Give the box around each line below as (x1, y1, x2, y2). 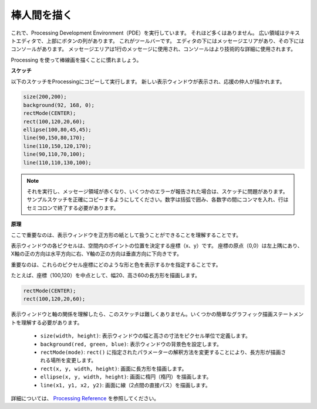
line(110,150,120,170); (23, 142, 92, 149)
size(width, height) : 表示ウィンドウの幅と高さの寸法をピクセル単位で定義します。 (40, 332, 251, 339)
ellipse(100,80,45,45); (23, 127, 92, 133)
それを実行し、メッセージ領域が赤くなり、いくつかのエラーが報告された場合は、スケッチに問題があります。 (26, 188, 288, 195)
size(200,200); (23, 94, 67, 100)
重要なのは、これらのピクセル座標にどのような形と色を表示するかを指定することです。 (11, 261, 221, 268)
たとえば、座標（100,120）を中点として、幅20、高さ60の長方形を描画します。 (11, 272, 201, 279)
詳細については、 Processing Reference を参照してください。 (11, 394, 160, 401)
